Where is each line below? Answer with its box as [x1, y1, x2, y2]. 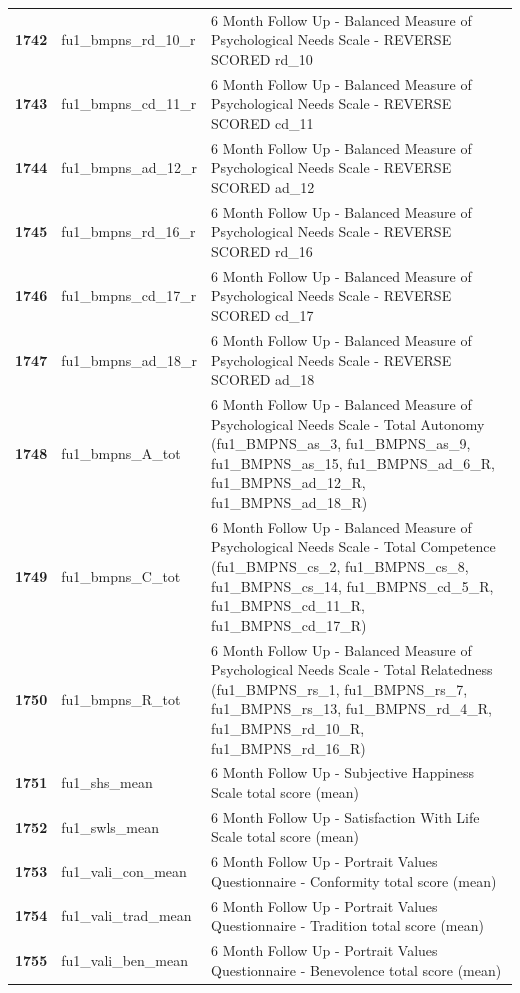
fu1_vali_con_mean [61, 861, 187, 882]
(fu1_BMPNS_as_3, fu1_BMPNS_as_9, [211, 433, 471, 454]
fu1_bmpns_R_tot [61, 688, 181, 709]
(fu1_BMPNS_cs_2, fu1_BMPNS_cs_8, [211, 555, 469, 576]
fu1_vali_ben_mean [61, 949, 189, 970]
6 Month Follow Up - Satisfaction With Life [211, 806, 480, 827]
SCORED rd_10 [211, 48, 313, 69]
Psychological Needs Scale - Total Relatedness [211, 659, 493, 680]
